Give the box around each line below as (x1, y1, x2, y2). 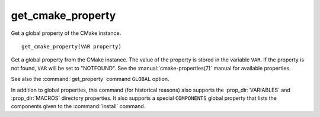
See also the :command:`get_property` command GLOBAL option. (11, 76, 169, 83)
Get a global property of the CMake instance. (11, 30, 121, 37)
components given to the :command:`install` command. (11, 103, 146, 110)
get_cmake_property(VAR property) (21, 43, 121, 50)
